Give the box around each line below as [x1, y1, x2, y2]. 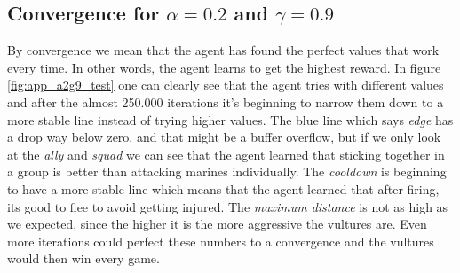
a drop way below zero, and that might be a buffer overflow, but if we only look [7, 128, 441, 146]
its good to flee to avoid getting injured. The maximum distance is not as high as [7, 197, 448, 215]
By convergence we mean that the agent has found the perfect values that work [7, 41, 440, 59]
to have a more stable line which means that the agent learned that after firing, [7, 179, 440, 198]
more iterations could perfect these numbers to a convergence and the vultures [7, 231, 434, 250]
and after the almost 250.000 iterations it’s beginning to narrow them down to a [7, 92, 444, 111]
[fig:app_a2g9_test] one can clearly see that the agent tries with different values [7, 75, 444, 94]
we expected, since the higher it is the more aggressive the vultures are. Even [7, 214, 427, 233]
